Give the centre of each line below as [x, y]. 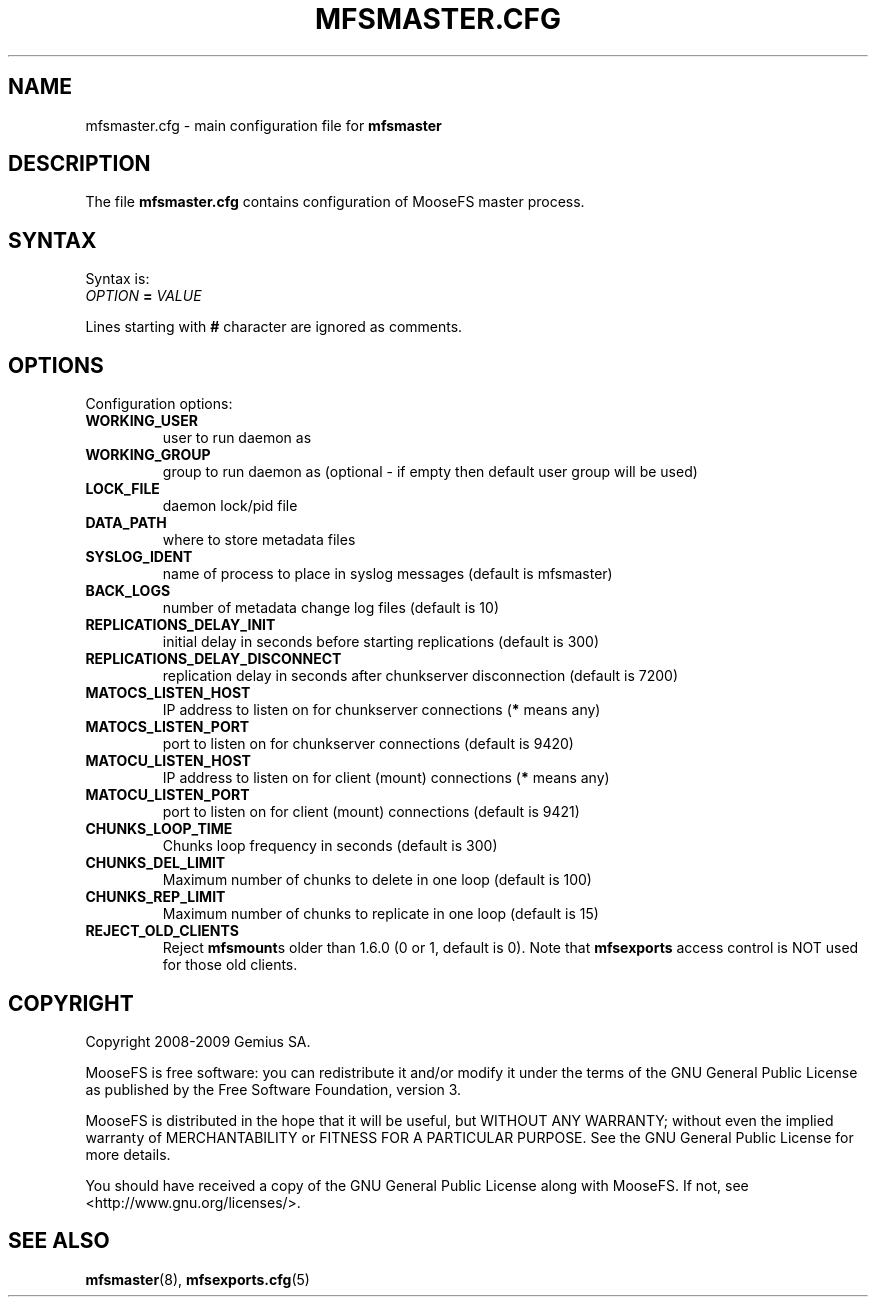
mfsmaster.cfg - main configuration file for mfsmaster [263, 125]
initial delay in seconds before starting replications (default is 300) [381, 642]
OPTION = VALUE [143, 296]
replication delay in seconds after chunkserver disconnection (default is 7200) [420, 676]
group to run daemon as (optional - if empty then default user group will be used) [430, 472]
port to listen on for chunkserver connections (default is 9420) [368, 744]
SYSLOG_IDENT [139, 557]
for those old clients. [230, 965]
